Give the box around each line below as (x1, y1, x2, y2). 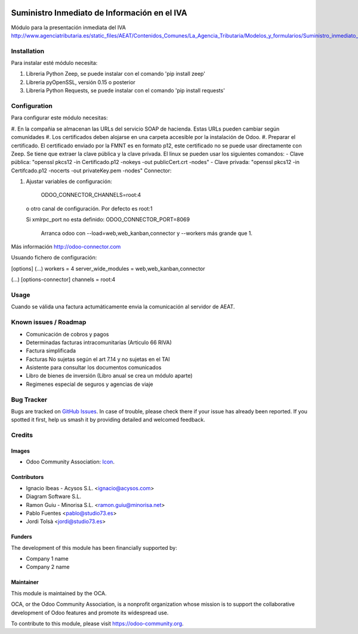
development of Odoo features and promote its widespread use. (11, 609, 169, 616)
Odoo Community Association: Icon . (26, 458, 115, 465)
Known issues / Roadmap (11, 318, 87, 326)
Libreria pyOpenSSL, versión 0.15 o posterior (26, 78, 135, 86)
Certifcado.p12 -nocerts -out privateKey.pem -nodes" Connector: (11, 167, 172, 174)
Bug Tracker (11, 395, 48, 404)
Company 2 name (26, 564, 70, 571)
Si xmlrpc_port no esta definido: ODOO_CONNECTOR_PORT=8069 (26, 216, 190, 223)
